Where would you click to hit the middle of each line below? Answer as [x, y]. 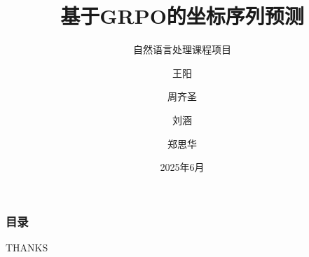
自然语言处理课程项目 [182, 49]
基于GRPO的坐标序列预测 [182, 16]
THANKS [27, 247]
